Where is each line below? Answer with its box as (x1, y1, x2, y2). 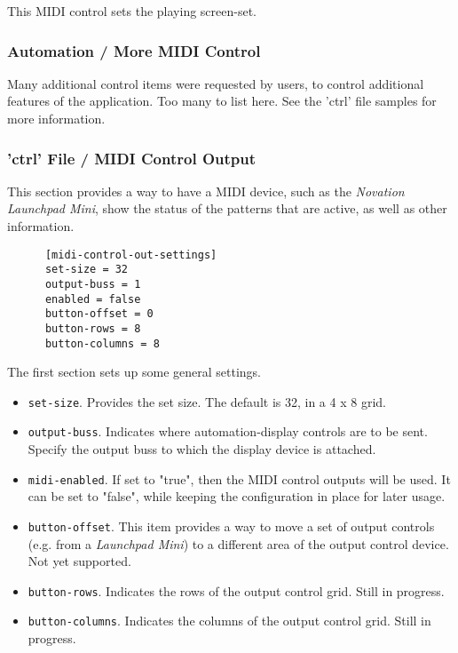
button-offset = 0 (44, 307, 154, 321)
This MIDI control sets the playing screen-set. (7, 2, 257, 20)
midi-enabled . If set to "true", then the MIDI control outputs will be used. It (28, 469, 451, 488)
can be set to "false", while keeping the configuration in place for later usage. (28, 487, 446, 506)
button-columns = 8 (44, 337, 160, 350)
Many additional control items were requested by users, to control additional (7, 74, 424, 92)
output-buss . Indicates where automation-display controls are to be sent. (28, 422, 428, 441)
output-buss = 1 (44, 277, 141, 291)
